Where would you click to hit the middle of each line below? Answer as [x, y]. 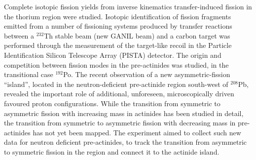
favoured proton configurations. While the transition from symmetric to [112, 103]
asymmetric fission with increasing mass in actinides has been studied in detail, [124, 113]
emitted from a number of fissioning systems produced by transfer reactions [118, 26]
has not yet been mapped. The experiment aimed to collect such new [137, 132]
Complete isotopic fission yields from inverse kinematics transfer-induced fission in [128, 6]
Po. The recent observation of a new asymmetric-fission [146, 74]
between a [19, 35]
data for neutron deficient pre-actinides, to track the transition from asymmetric [126, 142]
